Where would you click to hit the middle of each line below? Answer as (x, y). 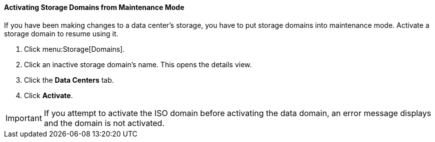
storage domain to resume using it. (61, 33)
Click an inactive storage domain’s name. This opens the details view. (138, 64)
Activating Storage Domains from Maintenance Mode (94, 7)
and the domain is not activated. (104, 123)
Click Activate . (48, 95)
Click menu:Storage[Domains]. (74, 49)
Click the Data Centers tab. (69, 80)
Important (24, 118)
